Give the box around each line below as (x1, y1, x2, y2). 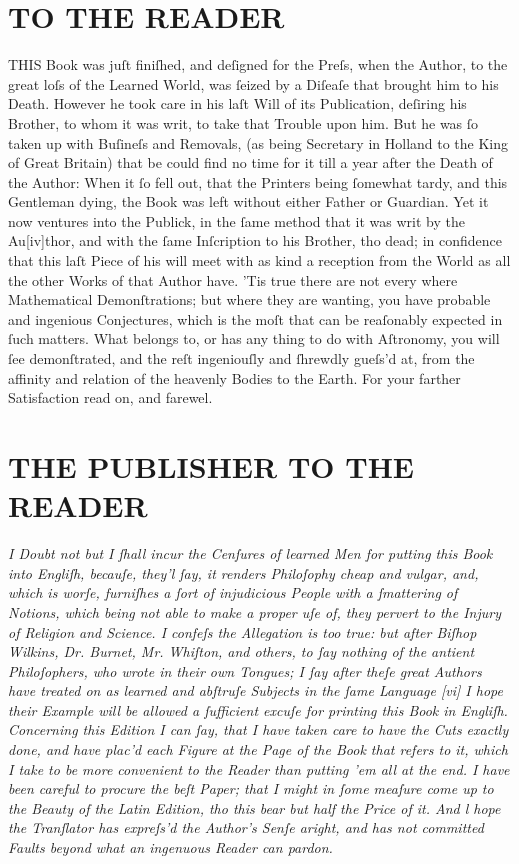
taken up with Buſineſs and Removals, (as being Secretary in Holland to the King (8, 132, 509, 153)
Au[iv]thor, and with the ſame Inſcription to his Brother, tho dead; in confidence (8, 230, 502, 251)
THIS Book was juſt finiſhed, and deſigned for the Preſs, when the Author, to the (8, 54, 508, 75)
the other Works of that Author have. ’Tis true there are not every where (8, 269, 458, 290)
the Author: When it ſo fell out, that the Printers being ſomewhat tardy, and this (8, 171, 508, 192)
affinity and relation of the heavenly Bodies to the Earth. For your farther (8, 367, 461, 388)
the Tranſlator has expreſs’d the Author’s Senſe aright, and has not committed (8, 817, 484, 838)
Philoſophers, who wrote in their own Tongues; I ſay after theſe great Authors (8, 660, 482, 681)
